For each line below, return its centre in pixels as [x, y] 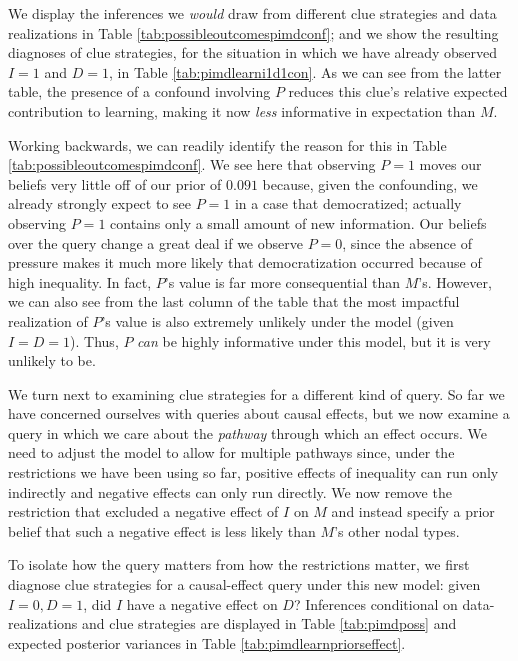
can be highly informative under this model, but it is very [314, 340]
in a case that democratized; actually [348, 203]
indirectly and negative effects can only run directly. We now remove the [230, 491]
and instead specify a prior [413, 511]
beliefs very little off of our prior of [115, 183]
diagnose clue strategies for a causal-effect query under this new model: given [244, 584]
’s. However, [455, 281]
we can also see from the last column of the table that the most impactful [234, 301]
